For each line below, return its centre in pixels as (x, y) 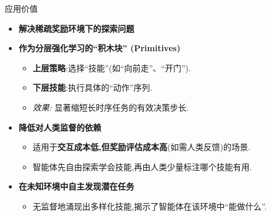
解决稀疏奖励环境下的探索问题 (76, 28)
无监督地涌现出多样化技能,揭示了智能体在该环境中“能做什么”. (150, 206)
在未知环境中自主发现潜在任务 (76, 186)
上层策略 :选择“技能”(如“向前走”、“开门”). (112, 67)
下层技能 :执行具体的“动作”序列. (92, 87)
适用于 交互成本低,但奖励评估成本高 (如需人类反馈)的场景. (141, 147)
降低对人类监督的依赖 (60, 127)
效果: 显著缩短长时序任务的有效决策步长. (111, 107)
